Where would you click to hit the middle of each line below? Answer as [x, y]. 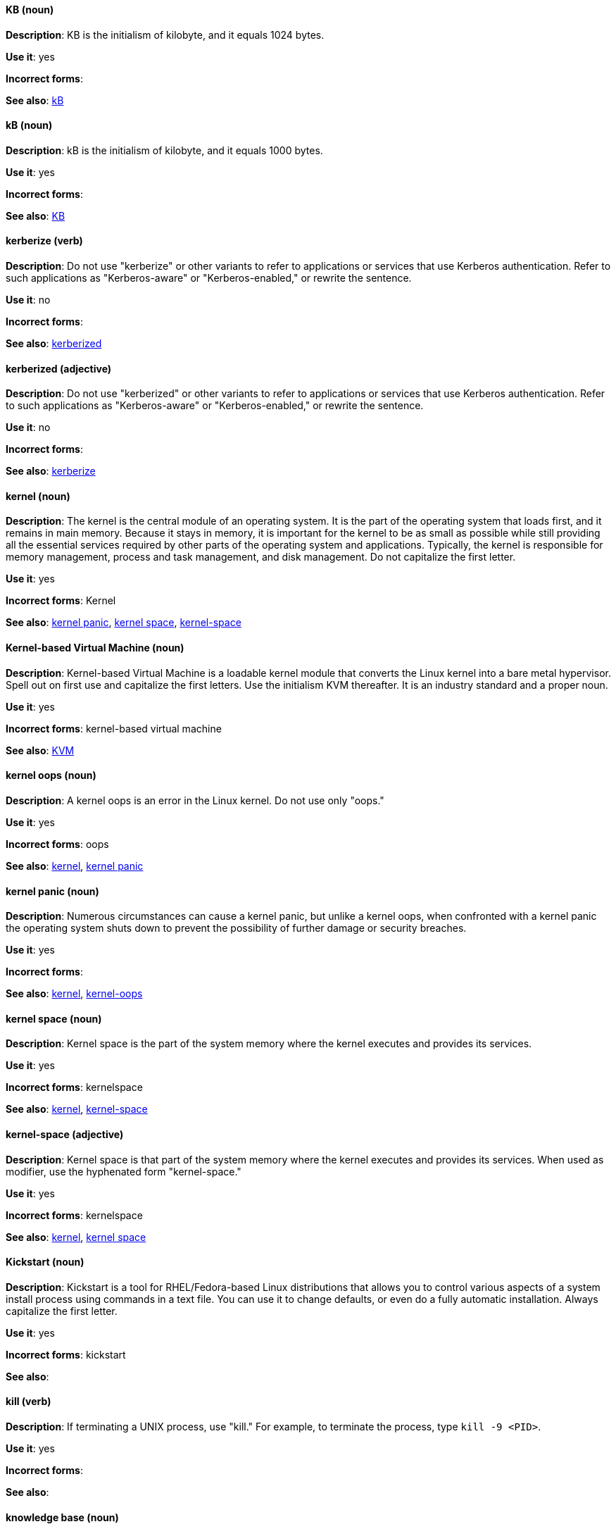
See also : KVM [40, 750]
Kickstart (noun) [45, 1262]
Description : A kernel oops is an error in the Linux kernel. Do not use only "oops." [195, 800]
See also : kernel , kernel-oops [74, 994]
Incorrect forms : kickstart [66, 1354]
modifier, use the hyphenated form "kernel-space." [124, 1171]
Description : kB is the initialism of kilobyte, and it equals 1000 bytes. [164, 150]
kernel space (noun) [54, 1018]
